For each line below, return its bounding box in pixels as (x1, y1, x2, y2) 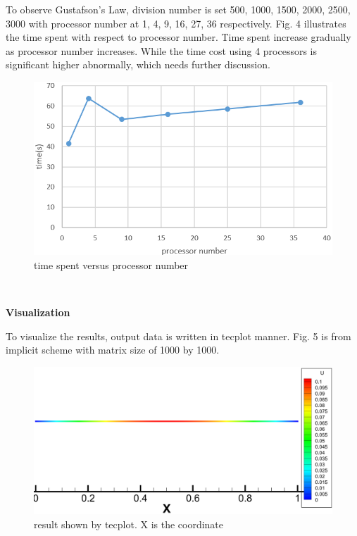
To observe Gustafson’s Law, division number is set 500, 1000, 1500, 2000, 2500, (6, 2, 351, 16)
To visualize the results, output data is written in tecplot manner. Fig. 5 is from (6, 328, 351, 343)
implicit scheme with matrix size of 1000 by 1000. (6, 342, 220, 357)
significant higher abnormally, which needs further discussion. (6, 57, 270, 72)
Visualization (6, 304, 70, 319)
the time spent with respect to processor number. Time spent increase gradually (6, 30, 351, 44)
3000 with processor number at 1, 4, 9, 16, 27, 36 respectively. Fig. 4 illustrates (6, 15, 346, 30)
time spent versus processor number (34, 257, 189, 272)
